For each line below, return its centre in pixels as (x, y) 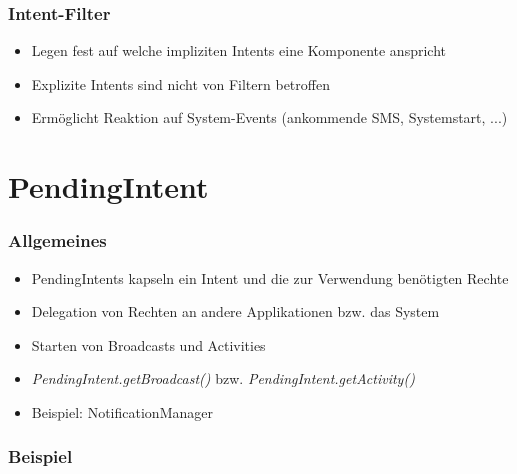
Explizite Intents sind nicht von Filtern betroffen (180, 83)
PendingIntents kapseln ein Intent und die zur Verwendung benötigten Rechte (270, 277)
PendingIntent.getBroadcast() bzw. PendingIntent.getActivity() (223, 378)
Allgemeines (57, 240)
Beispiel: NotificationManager (122, 411)
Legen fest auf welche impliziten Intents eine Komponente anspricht (238, 50)
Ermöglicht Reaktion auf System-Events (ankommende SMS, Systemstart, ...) (269, 117)
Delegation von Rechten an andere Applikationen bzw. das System (235, 311)
